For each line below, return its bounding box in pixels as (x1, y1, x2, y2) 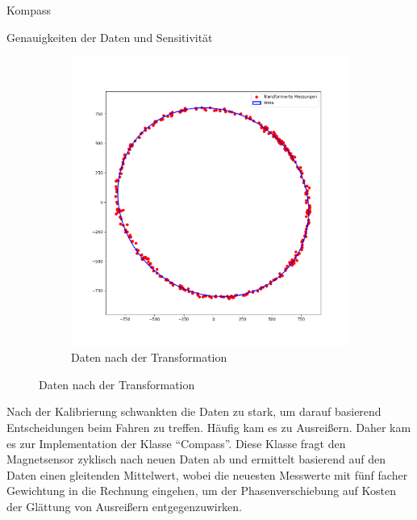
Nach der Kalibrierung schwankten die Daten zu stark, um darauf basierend (6, 403, 382, 420)
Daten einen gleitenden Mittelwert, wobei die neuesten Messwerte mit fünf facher (6, 466, 408, 483)
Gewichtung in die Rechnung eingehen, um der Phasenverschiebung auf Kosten (6, 482, 397, 499)
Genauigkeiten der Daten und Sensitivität (6, 28, 213, 45)
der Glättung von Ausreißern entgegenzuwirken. (6, 497, 243, 514)
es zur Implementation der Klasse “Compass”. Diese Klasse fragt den (6, 434, 346, 451)
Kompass (6, 2, 51, 18)
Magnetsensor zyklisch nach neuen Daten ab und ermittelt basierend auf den (6, 451, 386, 468)
